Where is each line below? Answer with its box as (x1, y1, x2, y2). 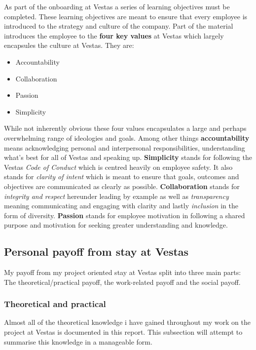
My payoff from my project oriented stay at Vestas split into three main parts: (4, 267, 241, 277)
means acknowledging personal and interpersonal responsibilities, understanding (4, 142, 245, 153)
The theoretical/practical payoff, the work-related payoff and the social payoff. (4, 276, 241, 287)
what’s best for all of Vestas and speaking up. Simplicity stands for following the (4, 152, 252, 162)
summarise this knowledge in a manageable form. (4, 336, 152, 347)
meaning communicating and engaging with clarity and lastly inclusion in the (4, 200, 238, 211)
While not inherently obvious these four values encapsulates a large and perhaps (4, 123, 247, 133)
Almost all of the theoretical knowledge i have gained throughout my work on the (4, 317, 251, 327)
